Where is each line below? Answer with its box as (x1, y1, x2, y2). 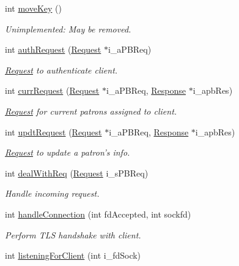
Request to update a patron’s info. (5, 146, 130, 159)
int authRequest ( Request (5, 43, 101, 56)
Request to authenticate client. (5, 63, 118, 76)
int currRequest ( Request (5, 84, 100, 97)
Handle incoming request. (5, 187, 100, 200)
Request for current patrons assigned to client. (5, 104, 177, 117)
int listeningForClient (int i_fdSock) (5, 249, 141, 262)
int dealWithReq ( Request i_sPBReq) (5, 166, 149, 179)
